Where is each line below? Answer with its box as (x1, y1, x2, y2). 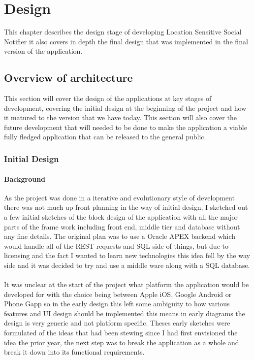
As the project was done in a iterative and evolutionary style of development (4, 192, 235, 202)
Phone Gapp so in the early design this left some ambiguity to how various (4, 298, 230, 309)
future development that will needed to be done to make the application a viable (4, 122, 247, 132)
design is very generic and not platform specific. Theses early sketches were (4, 318, 230, 328)
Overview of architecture (4, 70, 133, 85)
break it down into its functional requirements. (4, 347, 145, 357)
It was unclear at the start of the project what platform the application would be (4, 279, 249, 290)
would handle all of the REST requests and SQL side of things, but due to (4, 240, 228, 251)
